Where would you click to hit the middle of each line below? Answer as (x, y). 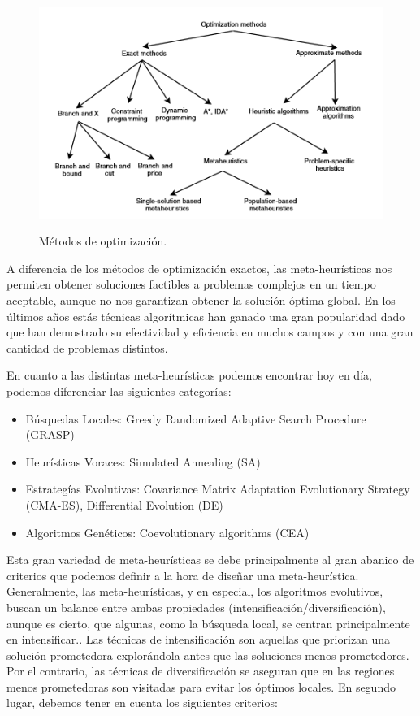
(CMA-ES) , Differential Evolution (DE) (124, 504)
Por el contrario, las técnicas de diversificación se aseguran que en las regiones (201, 671)
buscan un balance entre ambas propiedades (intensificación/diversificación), (196, 607)
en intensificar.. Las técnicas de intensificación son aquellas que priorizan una (199, 639)
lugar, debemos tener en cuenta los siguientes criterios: (142, 703)
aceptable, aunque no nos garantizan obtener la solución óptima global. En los (201, 300)
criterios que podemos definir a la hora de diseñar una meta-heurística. (183, 575)
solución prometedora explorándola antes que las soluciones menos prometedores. (208, 655)
